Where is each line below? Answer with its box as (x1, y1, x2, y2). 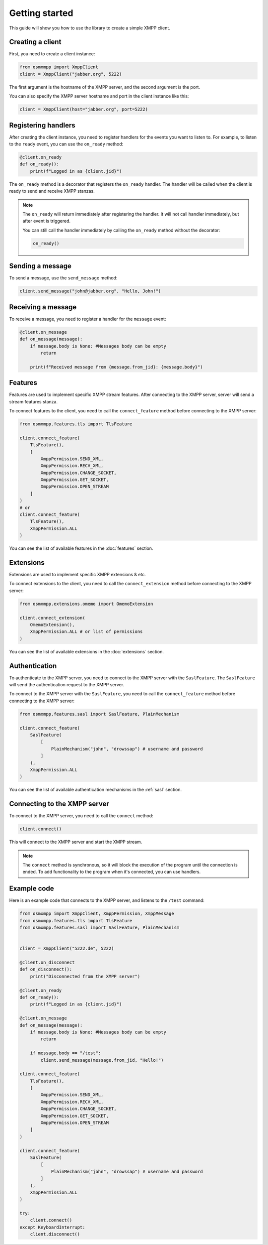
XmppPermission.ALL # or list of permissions (30, 629, 143, 634)
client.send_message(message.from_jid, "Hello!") (40, 1057, 164, 1063)
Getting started (9, 7, 73, 18)
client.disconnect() (30, 1232, 80, 1237)
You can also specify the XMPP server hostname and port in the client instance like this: (9, 93, 189, 99)
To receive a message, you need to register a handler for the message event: (9, 316, 166, 322)
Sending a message (9, 262, 71, 270)
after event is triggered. (22, 218, 71, 224)
